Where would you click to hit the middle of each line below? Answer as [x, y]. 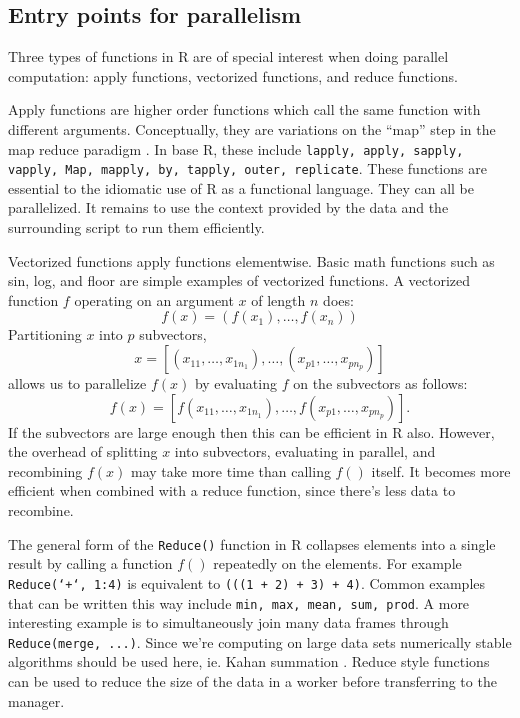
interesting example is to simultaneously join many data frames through [228, 622]
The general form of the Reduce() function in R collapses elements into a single [252, 543]
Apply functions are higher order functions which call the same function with [244, 109]
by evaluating [235, 383]
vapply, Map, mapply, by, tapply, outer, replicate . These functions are [247, 168]
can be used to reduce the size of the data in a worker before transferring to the [252, 681]
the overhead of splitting [83, 451]
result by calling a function [90, 563]
